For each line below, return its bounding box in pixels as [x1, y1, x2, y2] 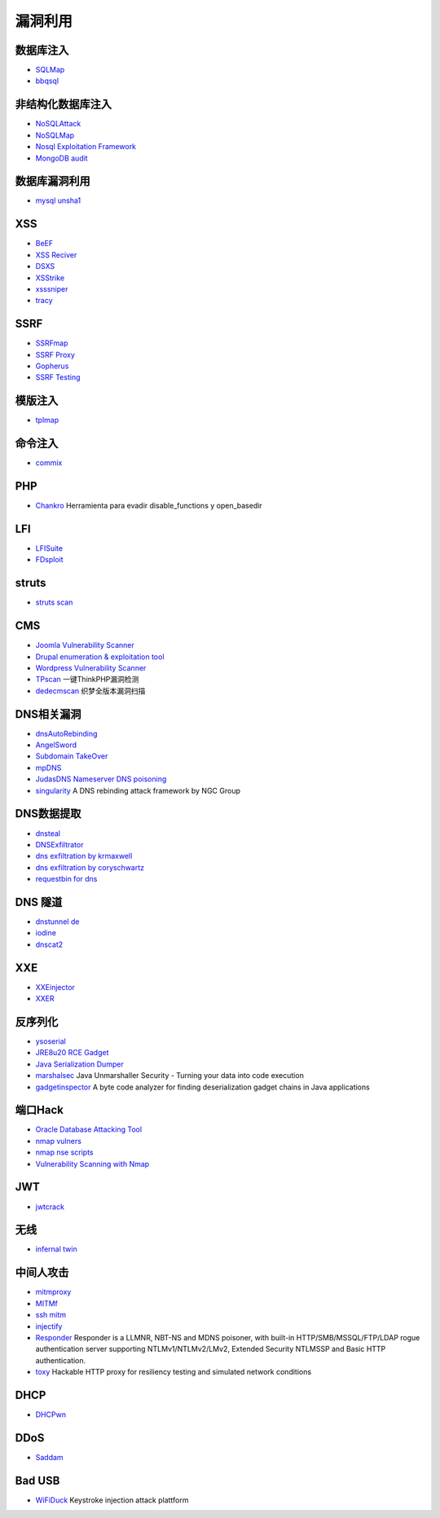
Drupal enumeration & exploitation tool [35, 652, 165, 662]
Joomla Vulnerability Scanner [35, 640, 134, 650]
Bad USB [15, 1473, 60, 1487]
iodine [35, 928, 57, 938]
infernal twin [35, 1244, 77, 1254]
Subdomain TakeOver [35, 751, 108, 761]
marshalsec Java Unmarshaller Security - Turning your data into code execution [35, 1071, 305, 1080]
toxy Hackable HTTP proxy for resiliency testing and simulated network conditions [35, 1367, 312, 1377]
